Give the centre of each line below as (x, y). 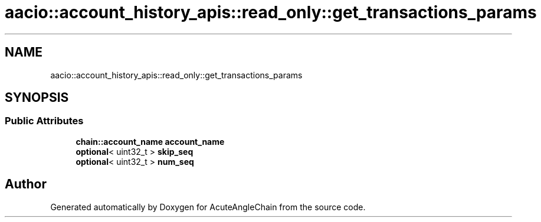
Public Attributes (44, 121)
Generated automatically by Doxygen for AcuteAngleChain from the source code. (208, 207)
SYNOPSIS (37, 98)
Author (26, 184)
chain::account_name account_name (150, 141)
